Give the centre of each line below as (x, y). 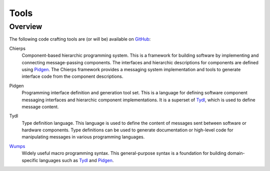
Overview (26, 27)
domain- (236, 153)
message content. (40, 107)
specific (30, 160)
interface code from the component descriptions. (72, 76)
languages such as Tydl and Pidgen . (76, 160)
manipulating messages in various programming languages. (83, 137)
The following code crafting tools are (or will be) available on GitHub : (80, 39)
